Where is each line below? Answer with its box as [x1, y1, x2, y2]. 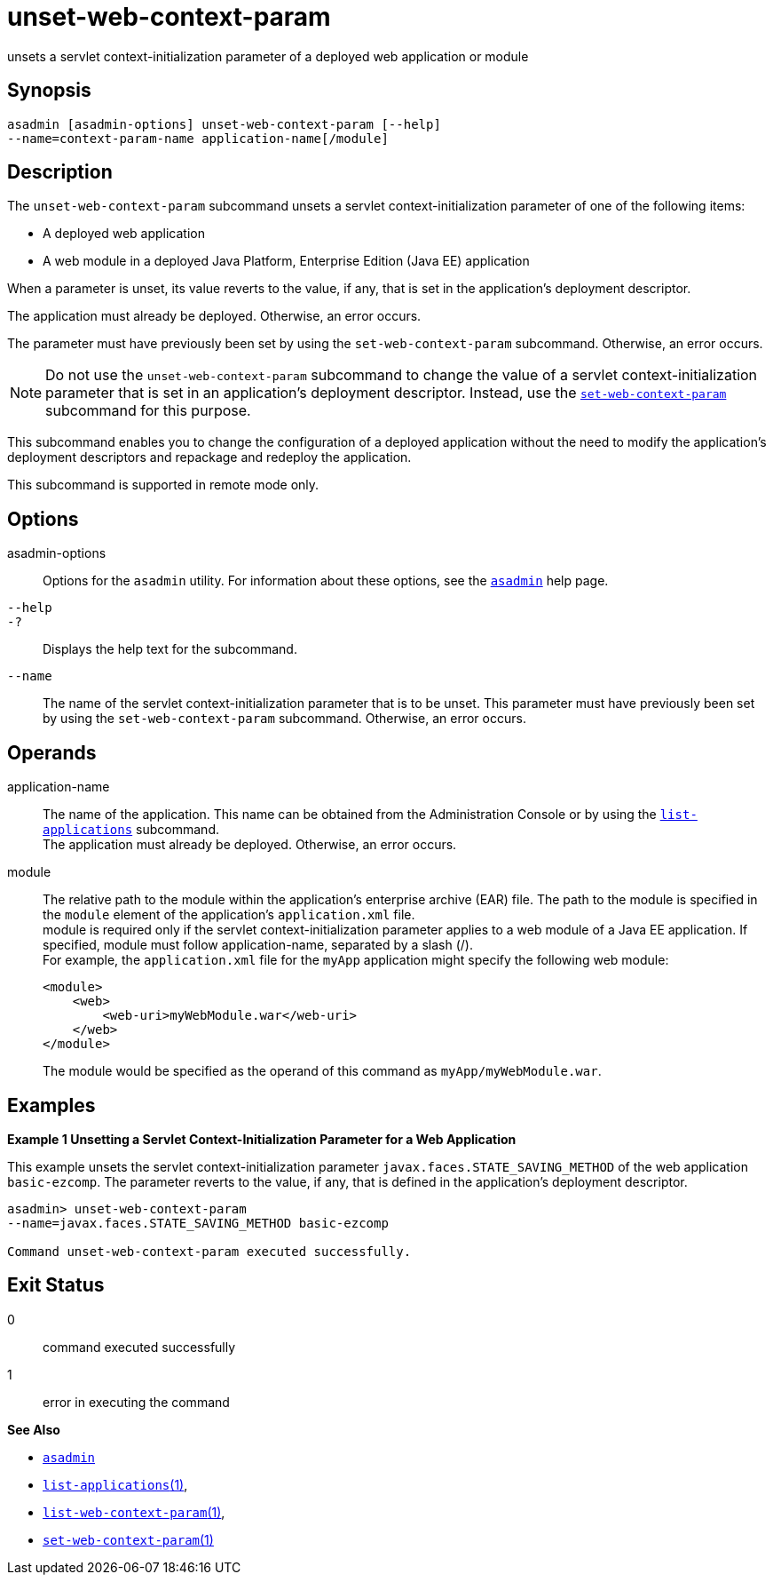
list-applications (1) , [43, 1476, 188, 1492]
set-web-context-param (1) [43, 1531, 214, 1547]
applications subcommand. [43, 822, 219, 838]
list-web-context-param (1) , [43, 1504, 225, 1520]
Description [7, 161, 113, 184]
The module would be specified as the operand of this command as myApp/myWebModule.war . [43, 1063, 602, 1079]
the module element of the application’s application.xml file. [43, 907, 415, 923]
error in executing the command [43, 1394, 230, 1410]
